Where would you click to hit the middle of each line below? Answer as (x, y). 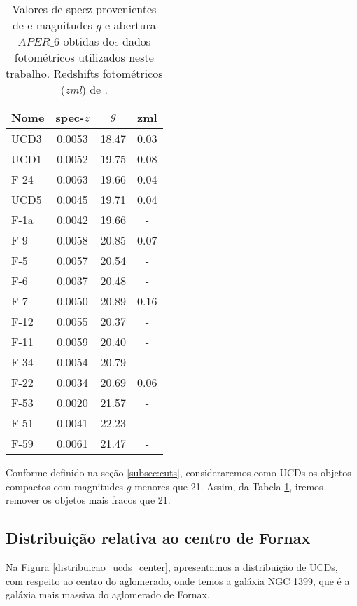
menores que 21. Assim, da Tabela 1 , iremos (229, 486)
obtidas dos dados (107, 41)
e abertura (131, 25)
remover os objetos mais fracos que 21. (88, 500)
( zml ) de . (84, 89)
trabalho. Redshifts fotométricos (84, 73)
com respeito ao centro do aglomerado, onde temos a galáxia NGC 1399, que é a (178, 580)
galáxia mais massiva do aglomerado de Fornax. (108, 594)
